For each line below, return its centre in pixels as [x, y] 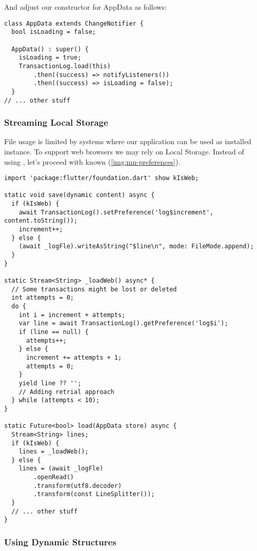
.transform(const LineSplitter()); [94, 494]
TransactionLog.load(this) [65, 66]
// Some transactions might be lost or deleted [94, 289]
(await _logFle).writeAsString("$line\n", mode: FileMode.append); [136, 247]
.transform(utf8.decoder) [78, 486]
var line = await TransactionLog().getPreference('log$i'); [123, 323]
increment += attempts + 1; [74, 357]
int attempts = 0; [43, 298]
